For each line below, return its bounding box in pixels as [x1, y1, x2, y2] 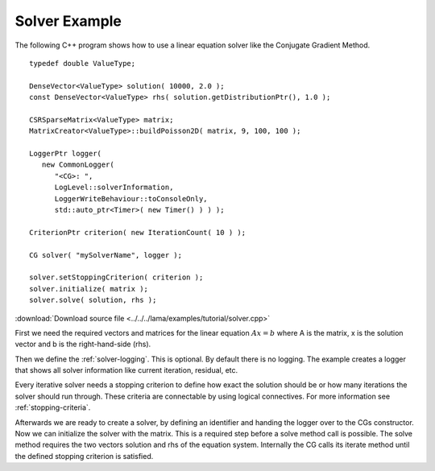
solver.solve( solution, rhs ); [29, 295, 157, 305]
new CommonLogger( [41, 160, 114, 169]
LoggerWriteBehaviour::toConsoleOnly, [54, 194, 209, 203]
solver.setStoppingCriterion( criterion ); [29, 273, 204, 282]
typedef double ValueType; [29, 59, 136, 68]
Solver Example [14, 12, 122, 30]
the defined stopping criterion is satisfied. [14, 451, 154, 461]
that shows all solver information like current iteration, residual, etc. [14, 366, 238, 375]
